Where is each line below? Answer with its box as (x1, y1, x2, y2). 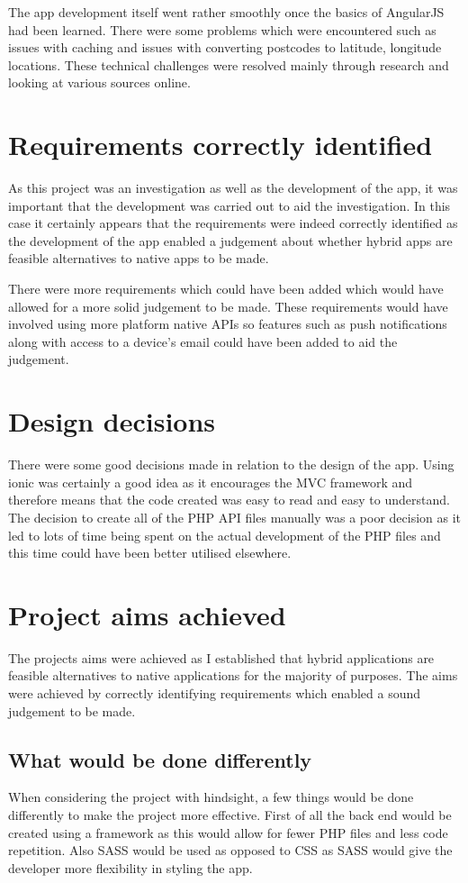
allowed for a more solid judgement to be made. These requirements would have (8, 296, 448, 315)
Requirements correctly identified (8, 126, 433, 163)
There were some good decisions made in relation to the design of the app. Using (8, 455, 454, 474)
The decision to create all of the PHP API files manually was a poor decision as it (8, 507, 462, 526)
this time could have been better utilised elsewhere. (8, 543, 292, 562)
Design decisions (8, 403, 216, 440)
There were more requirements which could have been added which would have (8, 279, 444, 298)
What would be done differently (8, 745, 312, 773)
